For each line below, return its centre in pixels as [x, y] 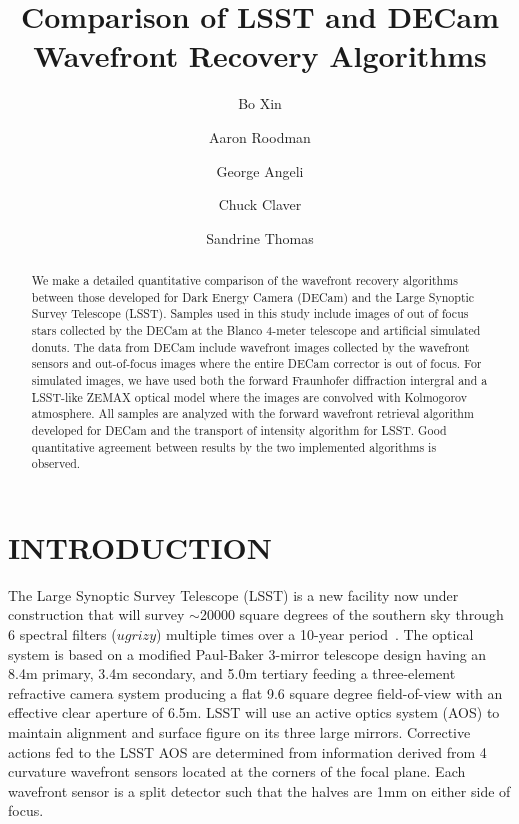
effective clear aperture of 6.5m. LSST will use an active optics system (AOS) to [254, 712]
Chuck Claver [260, 204]
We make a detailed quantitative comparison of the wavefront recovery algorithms [244, 280]
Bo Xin [260, 103]
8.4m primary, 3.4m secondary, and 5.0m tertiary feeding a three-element [232, 673]
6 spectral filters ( [62, 634]
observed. [56, 463]
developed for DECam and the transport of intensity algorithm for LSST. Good [239, 429]
